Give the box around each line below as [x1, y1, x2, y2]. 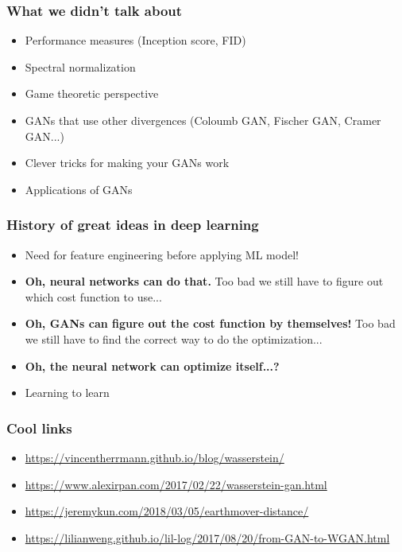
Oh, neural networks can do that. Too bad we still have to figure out [25, 273, 384, 290]
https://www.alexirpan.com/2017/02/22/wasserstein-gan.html [25, 476, 327, 492]
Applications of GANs [25, 181, 133, 197]
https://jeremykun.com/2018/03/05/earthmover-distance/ [25, 503, 309, 519]
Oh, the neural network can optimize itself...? [25, 357, 280, 374]
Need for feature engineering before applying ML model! [25, 246, 299, 262]
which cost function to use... [25, 288, 162, 305]
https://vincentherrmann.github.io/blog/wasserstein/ [25, 449, 284, 465]
